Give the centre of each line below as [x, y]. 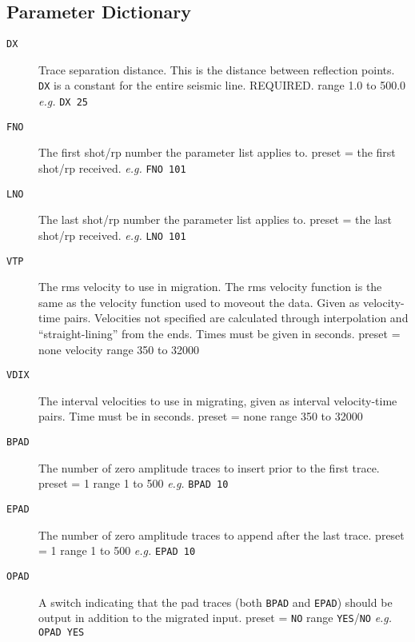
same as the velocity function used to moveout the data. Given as [199, 302]
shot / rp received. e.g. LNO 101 [112, 235]
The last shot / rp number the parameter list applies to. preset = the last [215, 219]
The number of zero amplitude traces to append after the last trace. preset [221, 534]
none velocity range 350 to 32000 [119, 349]
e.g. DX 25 [63, 101]
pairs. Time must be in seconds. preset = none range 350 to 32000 [201, 416]
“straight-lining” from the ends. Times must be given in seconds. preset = [219, 334]
